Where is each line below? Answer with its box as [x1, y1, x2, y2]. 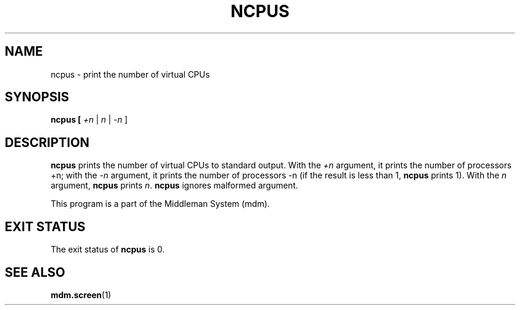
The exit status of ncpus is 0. [50, 244, 165, 255]
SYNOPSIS [5, 90, 69, 105]
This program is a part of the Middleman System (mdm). [50, 199, 270, 209]
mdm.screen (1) [50, 289, 112, 300]
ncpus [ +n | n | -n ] [50, 114, 128, 125]
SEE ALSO [5, 264, 65, 280]
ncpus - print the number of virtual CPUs [50, 69, 210, 79]
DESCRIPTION [5, 135, 90, 150]
